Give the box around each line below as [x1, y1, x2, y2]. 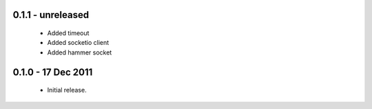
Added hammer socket [47, 48, 112, 57]
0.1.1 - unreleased [12, 9, 90, 21]
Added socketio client [47, 39, 110, 47]
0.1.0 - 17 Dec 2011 [12, 66, 93, 78]
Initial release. [47, 86, 87, 95]
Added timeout [47, 29, 90, 37]
